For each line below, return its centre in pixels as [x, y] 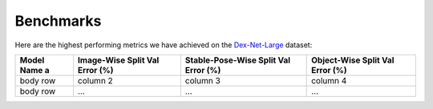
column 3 [202, 80]
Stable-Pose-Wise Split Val [238, 60]
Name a [34, 70]
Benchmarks [58, 21]
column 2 [95, 80]
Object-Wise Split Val [353, 60]
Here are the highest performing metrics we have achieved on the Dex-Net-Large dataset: [164, 45]
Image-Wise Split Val [118, 60]
